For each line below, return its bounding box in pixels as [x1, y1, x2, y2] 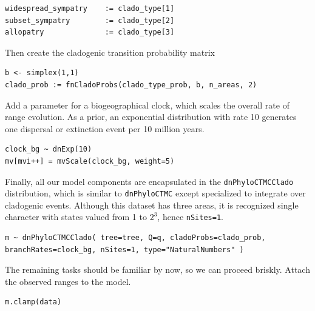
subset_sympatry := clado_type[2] [5, 16, 175, 25]
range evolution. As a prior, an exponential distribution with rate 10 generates [5, 110, 297, 123]
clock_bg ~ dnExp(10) [5, 145, 92, 154]
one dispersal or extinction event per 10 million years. [5, 122, 205, 135]
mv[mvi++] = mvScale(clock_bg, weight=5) [5, 156, 175, 166]
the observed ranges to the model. [5, 275, 131, 287]
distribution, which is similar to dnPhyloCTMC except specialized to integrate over [5, 187, 306, 199]
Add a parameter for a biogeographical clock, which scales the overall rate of [5, 98, 290, 111]
